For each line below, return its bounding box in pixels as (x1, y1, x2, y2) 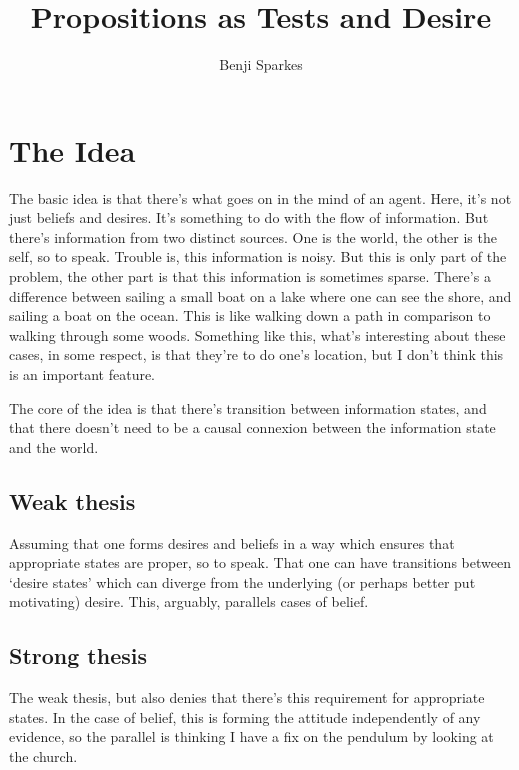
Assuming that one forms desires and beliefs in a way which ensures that (9, 532, 455, 553)
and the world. (9, 436, 99, 457)
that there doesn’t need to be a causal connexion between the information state (9, 417, 496, 438)
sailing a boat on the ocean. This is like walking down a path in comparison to (9, 305, 491, 326)
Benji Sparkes (219, 54, 303, 75)
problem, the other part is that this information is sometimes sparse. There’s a (9, 266, 491, 287)
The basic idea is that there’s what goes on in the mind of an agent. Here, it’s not (9, 187, 512, 208)
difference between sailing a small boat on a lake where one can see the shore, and (9, 285, 512, 306)
